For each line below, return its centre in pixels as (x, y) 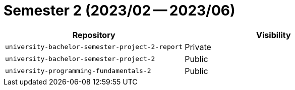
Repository (94, 35)
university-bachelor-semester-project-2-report (94, 47)
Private (198, 47)
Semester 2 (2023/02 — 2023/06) (120, 10)
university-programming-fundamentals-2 (78, 71)
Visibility (274, 35)
